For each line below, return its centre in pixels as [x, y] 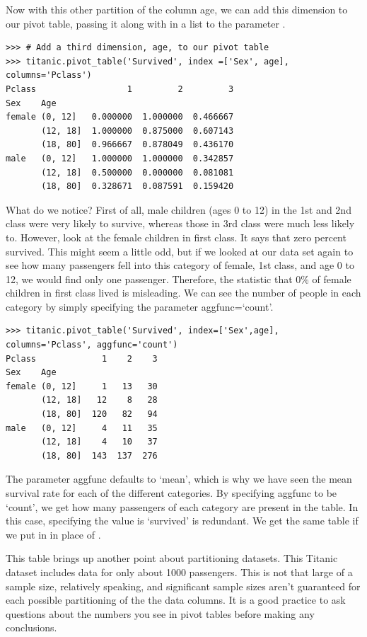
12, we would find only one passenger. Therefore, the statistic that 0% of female [179, 279]
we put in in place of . [53, 534]
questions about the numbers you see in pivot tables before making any [160, 613]
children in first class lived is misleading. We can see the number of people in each [183, 293]
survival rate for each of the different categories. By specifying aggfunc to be [171, 493]
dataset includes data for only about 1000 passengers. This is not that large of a [179, 572]
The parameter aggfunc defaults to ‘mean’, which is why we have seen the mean [179, 479]
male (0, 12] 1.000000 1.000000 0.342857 [120, 158]
